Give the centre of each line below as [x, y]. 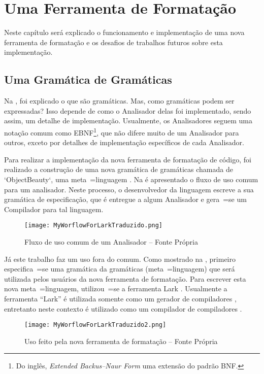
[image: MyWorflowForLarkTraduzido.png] [94, 226]
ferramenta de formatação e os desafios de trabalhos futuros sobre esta [113, 42]
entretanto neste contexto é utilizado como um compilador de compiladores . [123, 308]
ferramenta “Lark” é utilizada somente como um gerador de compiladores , [120, 298]
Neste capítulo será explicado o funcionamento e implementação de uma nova [124, 32]
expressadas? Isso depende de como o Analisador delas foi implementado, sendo [128, 110]
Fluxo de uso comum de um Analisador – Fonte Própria [111, 241]
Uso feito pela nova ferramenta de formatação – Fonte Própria [121, 341]
